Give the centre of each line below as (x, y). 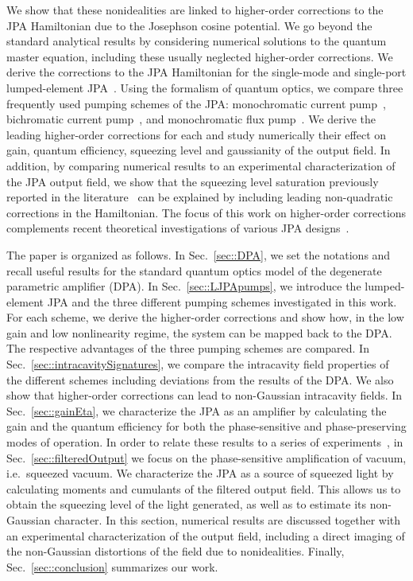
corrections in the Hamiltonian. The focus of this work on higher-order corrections (206, 212)
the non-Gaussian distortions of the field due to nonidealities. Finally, (176, 551)
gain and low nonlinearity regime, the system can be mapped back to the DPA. (199, 332)
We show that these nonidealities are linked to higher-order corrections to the (195, 10)
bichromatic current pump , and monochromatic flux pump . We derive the (191, 119)
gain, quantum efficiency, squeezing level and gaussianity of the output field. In (199, 150)
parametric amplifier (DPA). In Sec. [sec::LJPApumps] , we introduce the (184, 286)
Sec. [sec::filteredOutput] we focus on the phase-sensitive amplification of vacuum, (206, 457)
